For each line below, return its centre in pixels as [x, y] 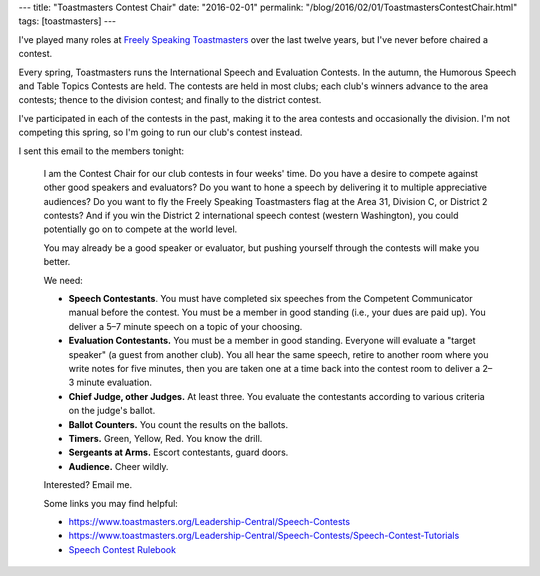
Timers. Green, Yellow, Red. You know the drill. [165, 438]
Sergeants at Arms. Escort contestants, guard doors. [178, 452]
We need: [63, 280]
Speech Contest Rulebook [122, 549]
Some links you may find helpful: [111, 503]
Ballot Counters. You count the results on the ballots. [178, 424]
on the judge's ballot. [112, 411]
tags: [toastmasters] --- [67, 21]
